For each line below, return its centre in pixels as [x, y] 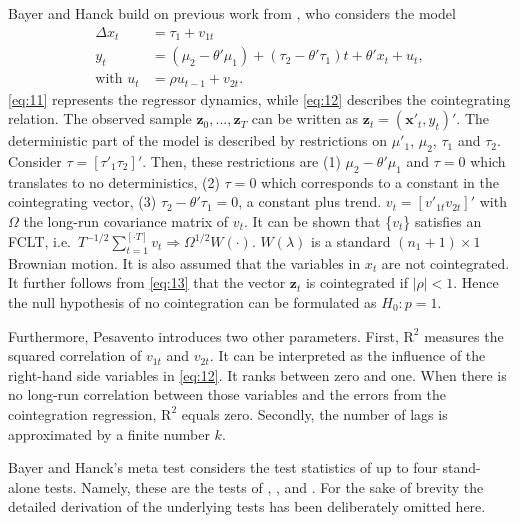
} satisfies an [442, 220]
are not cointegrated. [445, 262]
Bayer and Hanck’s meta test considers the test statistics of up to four [223, 467]
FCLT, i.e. [39, 241]
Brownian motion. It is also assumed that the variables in [184, 262]
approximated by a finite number [109, 433]
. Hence [476, 282]
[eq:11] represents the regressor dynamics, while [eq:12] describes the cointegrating [259, 98]
